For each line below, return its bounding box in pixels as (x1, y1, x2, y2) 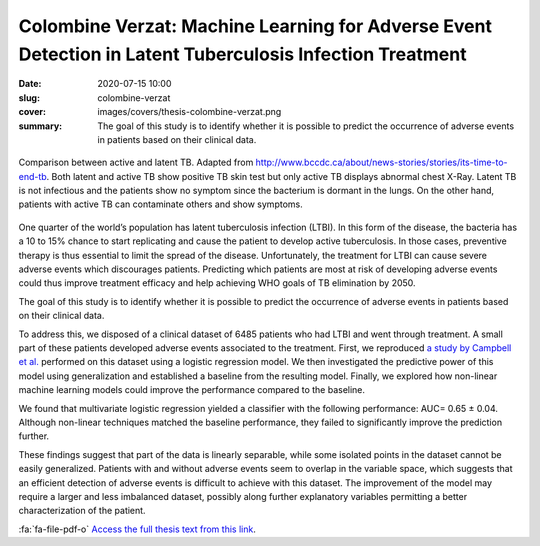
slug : (18, 91, 40, 104)
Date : (18, 78, 42, 90)
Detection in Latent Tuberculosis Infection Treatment (18, 43, 467, 65)
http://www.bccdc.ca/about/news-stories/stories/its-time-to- (255, 156, 509, 169)
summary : (18, 120, 63, 132)
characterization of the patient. (18, 505, 146, 517)
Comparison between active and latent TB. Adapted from (18, 156, 254, 169)
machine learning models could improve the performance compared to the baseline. (18, 384, 365, 396)
